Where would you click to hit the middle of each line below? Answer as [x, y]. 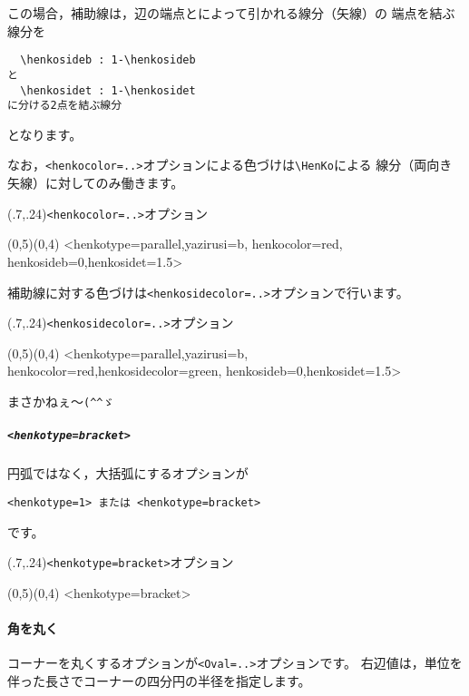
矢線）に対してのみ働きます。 [96, 183]
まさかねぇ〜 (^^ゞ [61, 401]
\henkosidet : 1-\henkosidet [108, 90]
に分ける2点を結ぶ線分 [65, 106]
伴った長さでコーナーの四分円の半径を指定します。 [159, 680]
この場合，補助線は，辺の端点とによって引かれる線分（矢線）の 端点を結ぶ [231, 13]
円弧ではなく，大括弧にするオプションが [128, 473]
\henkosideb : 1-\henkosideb [108, 60]
